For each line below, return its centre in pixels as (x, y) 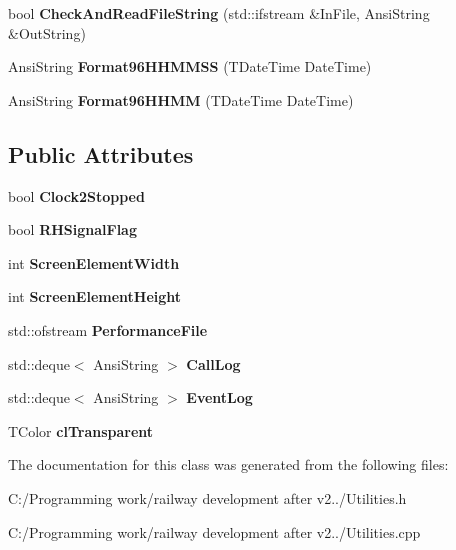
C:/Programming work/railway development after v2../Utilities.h (207, 497)
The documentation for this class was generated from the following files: (228, 464)
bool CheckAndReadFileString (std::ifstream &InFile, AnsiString (219, 13)
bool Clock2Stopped (76, 195)
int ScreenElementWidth (94, 262)
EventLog (219, 397)
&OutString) (47, 32)
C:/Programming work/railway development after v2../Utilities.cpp (214, 531)
